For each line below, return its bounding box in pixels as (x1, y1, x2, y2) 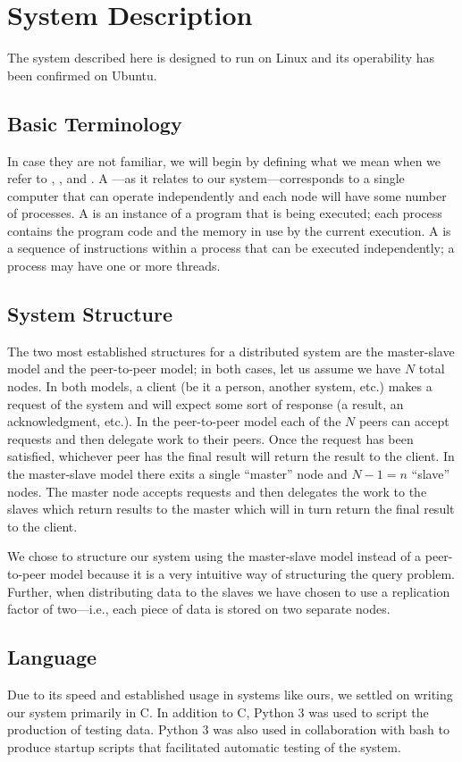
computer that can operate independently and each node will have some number (7, 186, 447, 205)
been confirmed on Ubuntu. (7, 65, 157, 84)
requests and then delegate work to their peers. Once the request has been (7, 429, 414, 448)
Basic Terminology (7, 109, 182, 137)
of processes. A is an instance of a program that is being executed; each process (7, 204, 442, 222)
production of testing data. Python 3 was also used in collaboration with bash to (7, 720, 449, 739)
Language (7, 643, 97, 671)
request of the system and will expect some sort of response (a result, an (7, 394, 404, 413)
